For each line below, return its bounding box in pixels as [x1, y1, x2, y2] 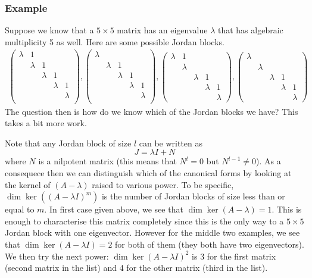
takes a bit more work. [5, 117, 87, 129]
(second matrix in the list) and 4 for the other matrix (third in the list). [5, 261, 268, 274]
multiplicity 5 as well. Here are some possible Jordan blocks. [5, 35, 224, 48]
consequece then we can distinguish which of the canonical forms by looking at [5, 167, 292, 179]
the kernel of [5, 178, 51, 190]
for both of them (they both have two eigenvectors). [115, 238, 304, 251]
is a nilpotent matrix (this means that [38, 155, 177, 167]
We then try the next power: [5, 249, 109, 262]
